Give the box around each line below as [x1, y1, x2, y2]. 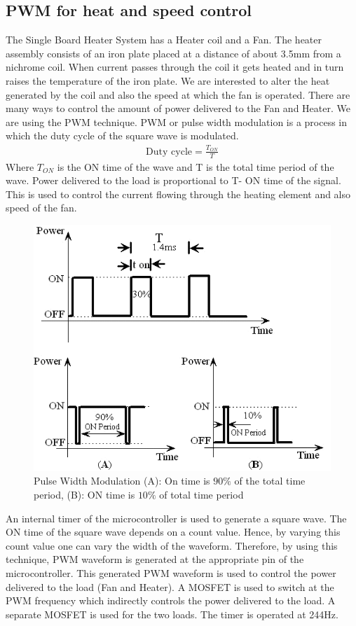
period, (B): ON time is [34, 487, 135, 502]
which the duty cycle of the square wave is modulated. [6, 128, 239, 143]
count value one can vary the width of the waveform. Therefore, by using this [6, 538, 338, 552]
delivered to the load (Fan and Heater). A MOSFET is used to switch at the [6, 579, 334, 594]
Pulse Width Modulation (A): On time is [34, 473, 210, 488]
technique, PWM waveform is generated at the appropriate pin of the [6, 552, 304, 566]
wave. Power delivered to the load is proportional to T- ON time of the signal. [6, 173, 341, 188]
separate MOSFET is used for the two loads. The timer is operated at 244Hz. [6, 606, 338, 621]
